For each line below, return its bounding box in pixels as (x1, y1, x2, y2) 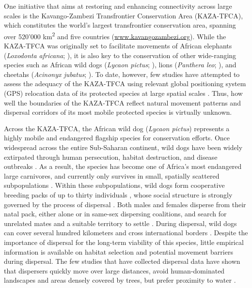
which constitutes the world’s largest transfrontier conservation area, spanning (4, 20, 236, 30)
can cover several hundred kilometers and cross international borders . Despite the (4, 227, 248, 238)
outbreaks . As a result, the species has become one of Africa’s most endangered (4, 161, 242, 171)
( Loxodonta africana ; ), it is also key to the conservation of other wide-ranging (4, 50, 236, 60)
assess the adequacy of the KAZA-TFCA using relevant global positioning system (4, 78, 246, 89)
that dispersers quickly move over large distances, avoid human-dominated (4, 265, 225, 275)
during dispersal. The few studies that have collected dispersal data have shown (4, 256, 240, 266)
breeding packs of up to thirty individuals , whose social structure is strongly (4, 189, 233, 199)
